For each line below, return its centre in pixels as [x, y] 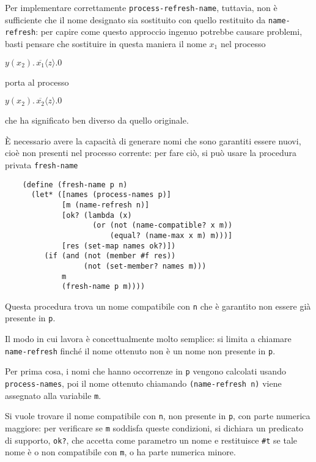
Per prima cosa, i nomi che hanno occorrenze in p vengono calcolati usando [145, 371]
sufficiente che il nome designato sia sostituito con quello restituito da [135, 19]
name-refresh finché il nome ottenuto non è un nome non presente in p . [140, 350]
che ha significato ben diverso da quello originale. [97, 120]
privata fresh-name [42, 164]
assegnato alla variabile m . [53, 395]
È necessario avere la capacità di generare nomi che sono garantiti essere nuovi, [153, 140]
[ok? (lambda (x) [97, 215]
